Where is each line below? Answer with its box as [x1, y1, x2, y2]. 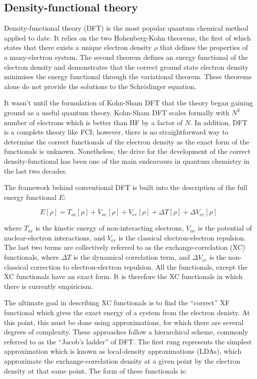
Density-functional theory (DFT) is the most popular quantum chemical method [4, 23, 249, 33]
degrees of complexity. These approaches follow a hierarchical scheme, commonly [4, 327, 249, 337]
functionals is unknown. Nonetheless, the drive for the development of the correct [4, 146, 251, 156]
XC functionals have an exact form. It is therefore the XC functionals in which [4, 271, 243, 282]
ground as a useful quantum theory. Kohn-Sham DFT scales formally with [4, 107, 230, 117]
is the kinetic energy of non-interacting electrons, [35, 223, 184, 233]
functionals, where [4, 252, 59, 262]
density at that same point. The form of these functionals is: [4, 365, 187, 376]
